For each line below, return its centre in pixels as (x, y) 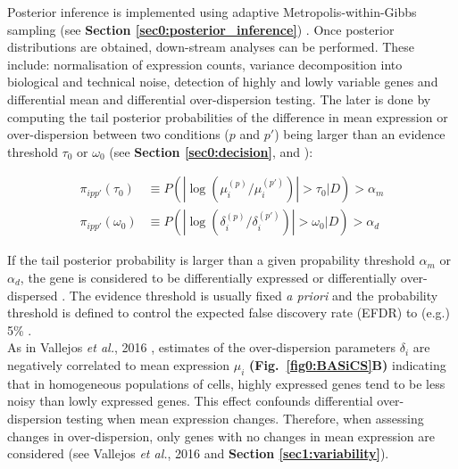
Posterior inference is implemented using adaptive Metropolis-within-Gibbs (212, 12)
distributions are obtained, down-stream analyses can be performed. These (211, 47)
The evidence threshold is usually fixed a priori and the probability (254, 295)
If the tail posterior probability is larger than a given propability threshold (211, 260)
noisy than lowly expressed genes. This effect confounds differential (190, 401)
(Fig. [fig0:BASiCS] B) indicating (348, 364)
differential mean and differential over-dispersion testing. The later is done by (219, 99)
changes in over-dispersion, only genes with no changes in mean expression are (221, 436)
